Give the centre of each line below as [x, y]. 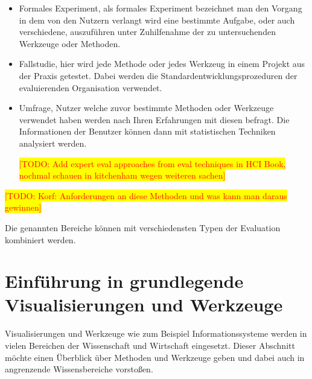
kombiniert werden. [40, 239]
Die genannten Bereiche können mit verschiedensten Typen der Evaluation [143, 227]
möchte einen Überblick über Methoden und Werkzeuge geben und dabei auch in [155, 357]
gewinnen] [23, 207]
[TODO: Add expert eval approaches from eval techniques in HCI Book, [152, 163]
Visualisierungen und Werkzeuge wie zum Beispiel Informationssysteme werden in [156, 333]
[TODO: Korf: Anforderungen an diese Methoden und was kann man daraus [146, 195]
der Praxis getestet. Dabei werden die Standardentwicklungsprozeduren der [158, 75]
